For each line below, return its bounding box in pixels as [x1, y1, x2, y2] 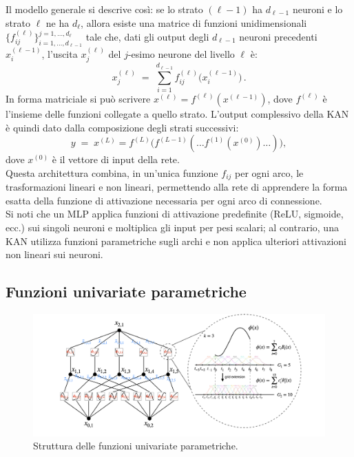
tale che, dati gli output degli [85, 30, 209, 43]
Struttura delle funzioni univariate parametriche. [33, 438, 238, 453]
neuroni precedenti [239, 30, 317, 43]
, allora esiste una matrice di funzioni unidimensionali [81, 15, 307, 30]
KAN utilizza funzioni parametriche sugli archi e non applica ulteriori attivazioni [6, 233, 346, 248]
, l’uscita [41, 47, 78, 61]
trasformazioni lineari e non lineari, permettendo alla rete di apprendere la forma [6, 180, 348, 194]
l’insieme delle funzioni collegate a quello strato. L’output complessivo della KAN [6, 106, 349, 120]
